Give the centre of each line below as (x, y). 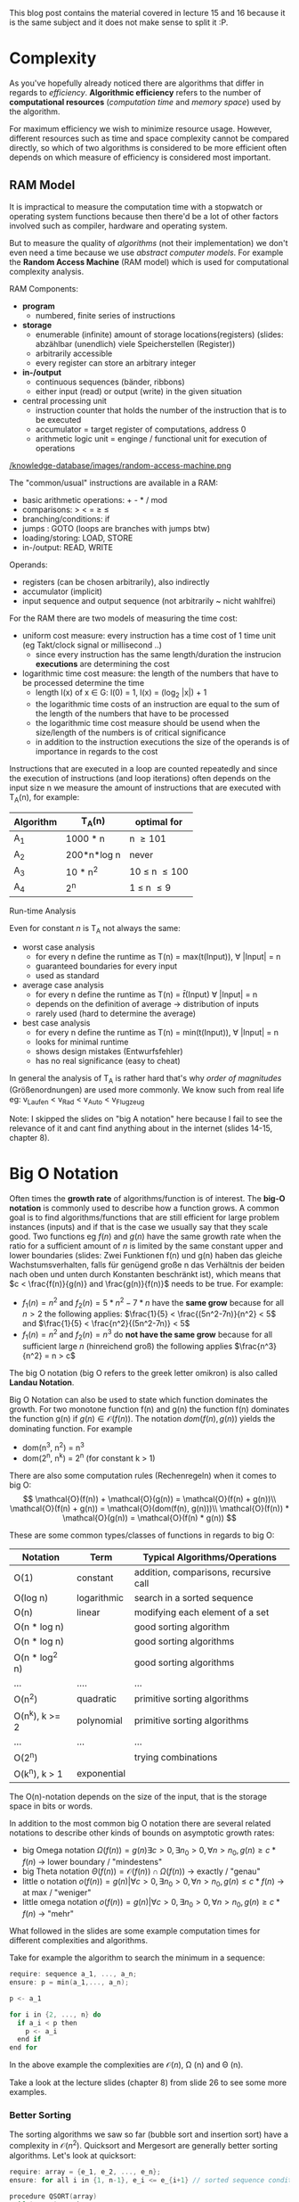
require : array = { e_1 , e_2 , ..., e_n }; (85, 2172)
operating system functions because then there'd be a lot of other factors (144, 216)
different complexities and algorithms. (79, 1941)
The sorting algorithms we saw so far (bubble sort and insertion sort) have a (149, 2134)
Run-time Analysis (43, 911)
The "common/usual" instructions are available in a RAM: (113, 482)
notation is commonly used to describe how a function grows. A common (144, 1208)
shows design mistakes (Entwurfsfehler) (109, 1052)
